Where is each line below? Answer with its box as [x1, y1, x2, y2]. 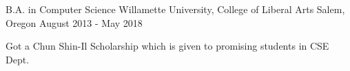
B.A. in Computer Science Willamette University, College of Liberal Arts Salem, [6, 2, 345, 16]
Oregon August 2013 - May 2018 [6, 15, 143, 30]
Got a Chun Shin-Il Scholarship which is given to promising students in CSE [6, 39, 329, 53]
